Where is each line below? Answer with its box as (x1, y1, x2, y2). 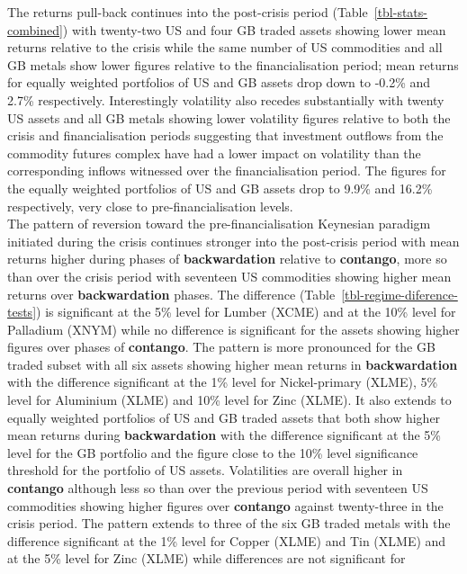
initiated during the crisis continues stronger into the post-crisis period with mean (7, 231, 460, 250)
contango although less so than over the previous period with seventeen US (7, 479, 428, 498)
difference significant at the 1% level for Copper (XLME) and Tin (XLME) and (7, 531, 446, 550)
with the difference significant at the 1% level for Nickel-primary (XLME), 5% (7, 372, 438, 391)
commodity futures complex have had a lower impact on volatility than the (7, 143, 421, 162)
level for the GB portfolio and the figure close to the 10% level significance (7, 443, 418, 462)
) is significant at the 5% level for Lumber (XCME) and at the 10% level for (36, 302, 456, 321)
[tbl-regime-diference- (341, 284, 458, 303)
